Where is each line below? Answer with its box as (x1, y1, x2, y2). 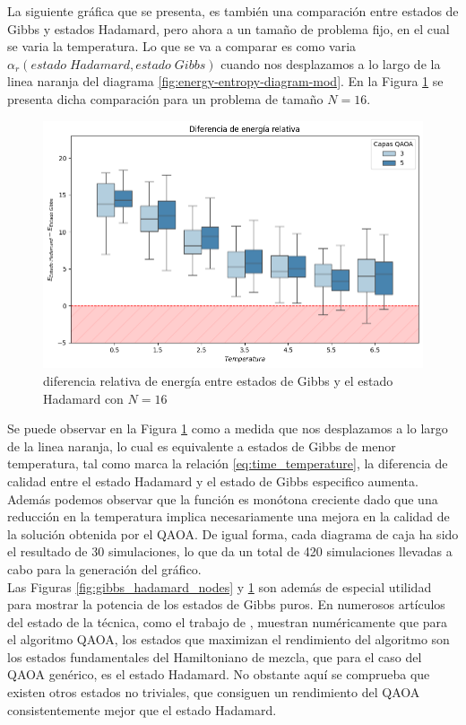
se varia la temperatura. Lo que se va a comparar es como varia (7, 37, 357, 56)
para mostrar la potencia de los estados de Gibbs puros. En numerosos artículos (7, 595, 445, 614)
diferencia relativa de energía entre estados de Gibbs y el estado (43, 371, 393, 389)
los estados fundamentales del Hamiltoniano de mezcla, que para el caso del (7, 647, 422, 666)
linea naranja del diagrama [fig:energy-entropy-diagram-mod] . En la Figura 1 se (7, 72, 444, 91)
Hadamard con (43, 389, 124, 407)
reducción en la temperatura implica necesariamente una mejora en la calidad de (7, 507, 450, 526)
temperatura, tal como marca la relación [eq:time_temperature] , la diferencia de (7, 454, 448, 473)
